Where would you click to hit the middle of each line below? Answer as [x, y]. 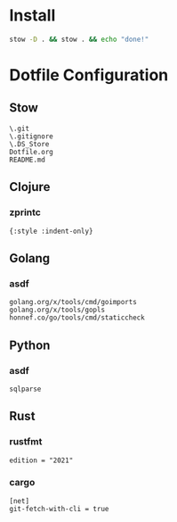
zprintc [25, 212]
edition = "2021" [41, 460]
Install [32, 16]
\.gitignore [31, 136]
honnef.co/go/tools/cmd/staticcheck [77, 318]
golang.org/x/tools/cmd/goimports [73, 302]
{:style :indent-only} [51, 231]
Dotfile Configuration [89, 75]
